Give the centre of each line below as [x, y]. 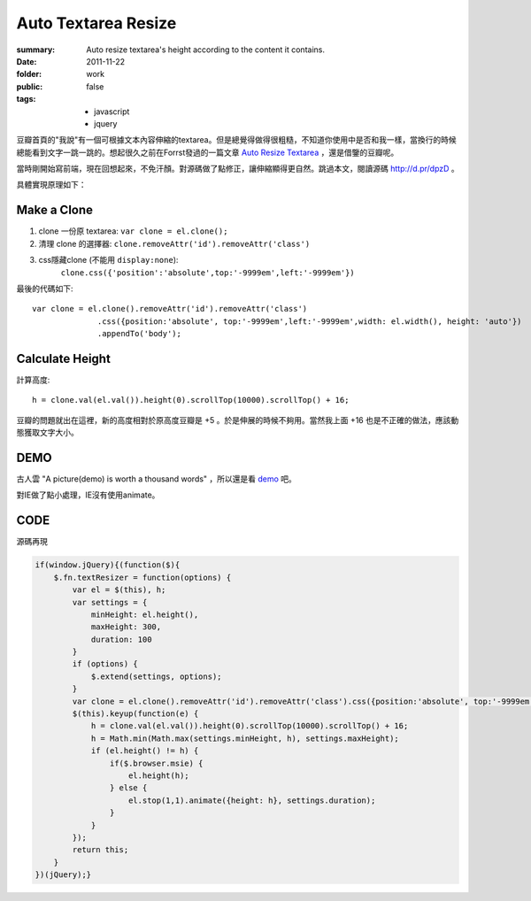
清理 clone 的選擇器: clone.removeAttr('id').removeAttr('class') [174, 243]
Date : [27, 61]
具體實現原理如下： [51, 185]
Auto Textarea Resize [96, 23]
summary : [36, 50]
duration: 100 [121, 639]
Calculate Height [63, 358]
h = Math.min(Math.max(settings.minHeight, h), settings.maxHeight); [245, 738]
